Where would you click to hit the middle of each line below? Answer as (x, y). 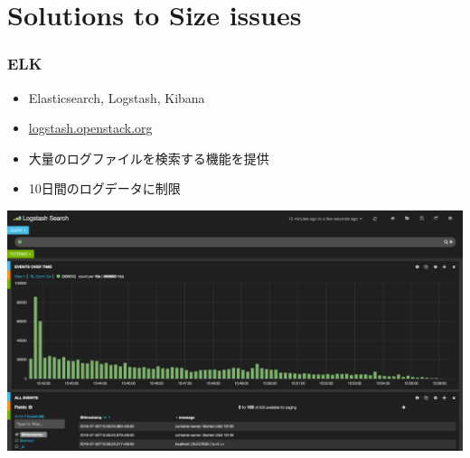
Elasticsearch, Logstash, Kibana (117, 97)
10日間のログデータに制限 (104, 188)
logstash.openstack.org (90, 128)
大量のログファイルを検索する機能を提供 (149, 158)
